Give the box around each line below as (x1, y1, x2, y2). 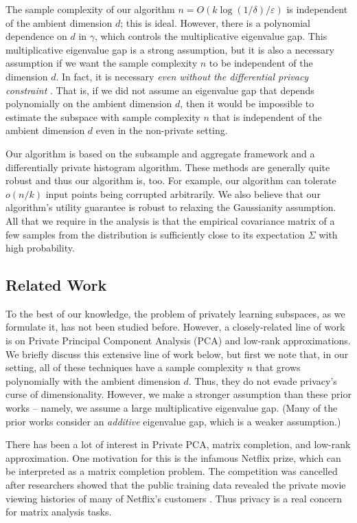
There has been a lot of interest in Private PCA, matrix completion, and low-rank (5, 437, 351, 452)
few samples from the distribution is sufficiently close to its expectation (5, 227, 306, 241)
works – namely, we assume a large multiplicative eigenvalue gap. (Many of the (5, 401, 338, 415)
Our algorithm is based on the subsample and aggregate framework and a (5, 146, 315, 160)
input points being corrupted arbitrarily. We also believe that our (45, 186, 321, 201)
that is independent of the (212, 109, 322, 124)
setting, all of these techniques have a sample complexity (5, 360, 244, 375)
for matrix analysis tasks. (5, 504, 112, 519)
